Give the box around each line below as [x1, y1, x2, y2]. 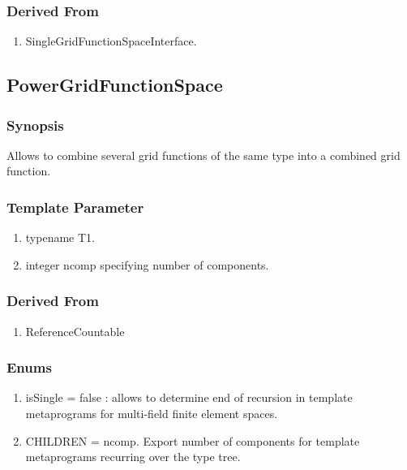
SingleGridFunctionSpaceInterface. [25, 32, 197, 50]
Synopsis [6, 114, 64, 135]
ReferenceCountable [25, 322, 125, 339]
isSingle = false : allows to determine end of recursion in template [25, 389, 353, 406]
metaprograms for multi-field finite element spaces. [25, 405, 278, 422]
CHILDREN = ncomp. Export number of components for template [25, 432, 360, 449]
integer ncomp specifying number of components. [25, 256, 269, 273]
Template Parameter [6, 196, 144, 217]
